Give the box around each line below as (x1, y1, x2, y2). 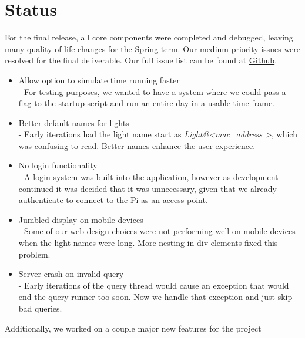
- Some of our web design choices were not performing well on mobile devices (18, 225, 296, 237)
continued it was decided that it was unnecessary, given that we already (18, 182, 277, 194)
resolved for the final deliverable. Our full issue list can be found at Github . (5, 54, 277, 66)
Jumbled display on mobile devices (18, 213, 143, 225)
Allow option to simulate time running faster (18, 73, 180, 86)
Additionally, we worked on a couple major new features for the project (5, 322, 262, 334)
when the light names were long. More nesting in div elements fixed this (18, 236, 278, 249)
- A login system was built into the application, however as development (18, 171, 279, 183)
